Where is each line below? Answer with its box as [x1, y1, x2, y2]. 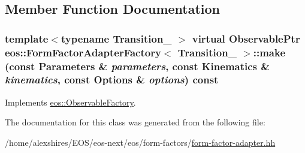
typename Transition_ [61, 31, 172, 46]
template [5, 31, 49, 46]
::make [253, 44, 286, 59]
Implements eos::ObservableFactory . [5, 95, 136, 108]
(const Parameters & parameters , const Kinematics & [5, 58, 270, 73]
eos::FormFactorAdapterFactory [5, 44, 161, 59]
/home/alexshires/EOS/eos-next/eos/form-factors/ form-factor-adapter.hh [5, 136, 276, 148]
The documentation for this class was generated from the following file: [5, 116, 265, 128]
